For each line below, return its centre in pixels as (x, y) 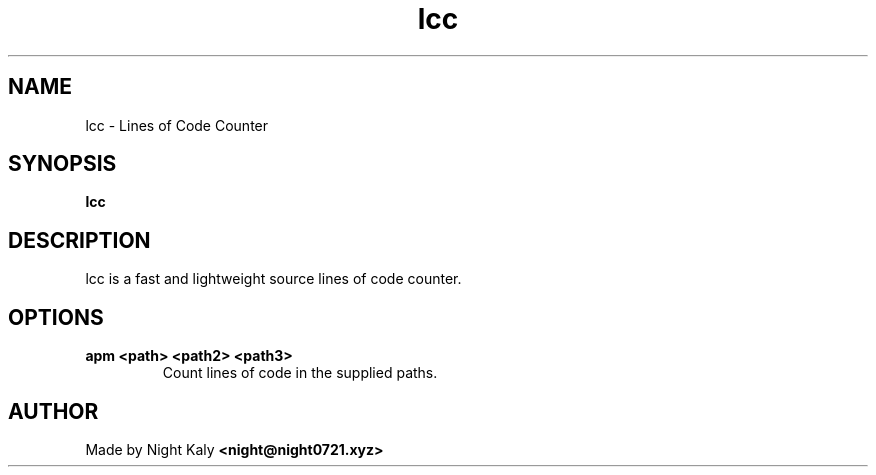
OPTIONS (56, 317)
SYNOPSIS (62, 164)
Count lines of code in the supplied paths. (300, 373)
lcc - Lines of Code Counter (177, 125)
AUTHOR (53, 411)
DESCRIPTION (79, 240)
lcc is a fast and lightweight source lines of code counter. (273, 279)
